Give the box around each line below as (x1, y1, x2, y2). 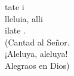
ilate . (5, 24, 26, 37)
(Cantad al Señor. (5, 35, 70, 48)
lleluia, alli (5, 12, 43, 25)
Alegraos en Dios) (5, 59, 70, 71)
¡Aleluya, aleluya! (5, 47, 68, 60)
